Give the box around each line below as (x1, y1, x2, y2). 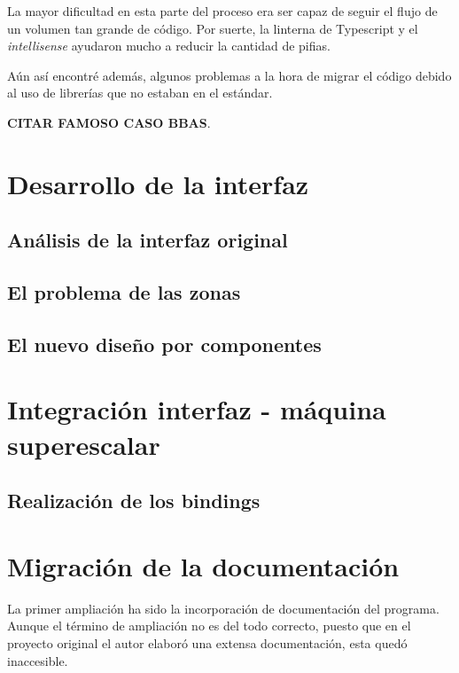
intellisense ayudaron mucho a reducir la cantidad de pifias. (7, 36, 331, 55)
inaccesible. (7, 651, 68, 669)
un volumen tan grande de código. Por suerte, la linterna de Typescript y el (7, 19, 418, 37)
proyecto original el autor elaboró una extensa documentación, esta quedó (7, 633, 408, 652)
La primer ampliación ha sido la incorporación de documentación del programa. (7, 599, 440, 617)
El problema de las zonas (7, 278, 241, 306)
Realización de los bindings (7, 487, 261, 514)
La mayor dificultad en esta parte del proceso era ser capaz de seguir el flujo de (7, 2, 438, 20)
